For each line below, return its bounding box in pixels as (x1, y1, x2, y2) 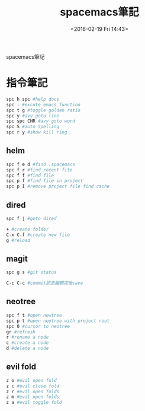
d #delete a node (6, 345, 49, 352)
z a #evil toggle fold (6, 400, 62, 406)
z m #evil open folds (6, 394, 60, 400)
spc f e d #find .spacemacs (6, 161, 76, 167)
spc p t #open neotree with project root (6, 318, 110, 324)
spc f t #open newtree (6, 312, 62, 318)
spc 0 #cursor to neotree (6, 323, 70, 329)
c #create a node (6, 340, 49, 346)
